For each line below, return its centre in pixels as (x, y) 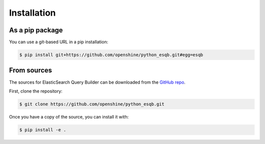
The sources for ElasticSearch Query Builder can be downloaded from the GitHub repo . (97, 82)
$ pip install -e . (43, 130)
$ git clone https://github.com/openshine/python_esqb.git (92, 104)
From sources (31, 70)
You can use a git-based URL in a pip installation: (59, 42)
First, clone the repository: (36, 91)
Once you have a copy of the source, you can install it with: (69, 117)
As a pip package (36, 30)
